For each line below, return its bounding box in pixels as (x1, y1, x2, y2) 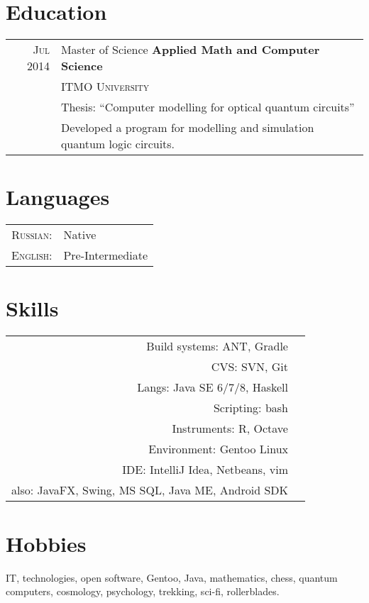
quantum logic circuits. (60, 135, 175, 153)
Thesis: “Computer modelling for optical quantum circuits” (60, 99, 355, 116)
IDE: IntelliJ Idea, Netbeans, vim (122, 461, 288, 478)
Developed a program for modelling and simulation (60, 119, 314, 136)
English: (11, 247, 53, 264)
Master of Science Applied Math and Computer (60, 41, 320, 58)
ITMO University (60, 78, 150, 95)
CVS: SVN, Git (211, 358, 288, 375)
